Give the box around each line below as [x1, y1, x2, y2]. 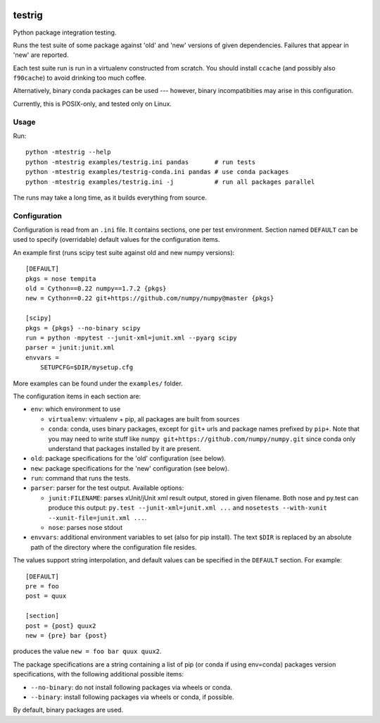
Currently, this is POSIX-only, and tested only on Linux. [13, 99, 172, 108]
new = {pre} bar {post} [25, 631, 108, 639]
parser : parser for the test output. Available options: [30, 483, 184, 493]
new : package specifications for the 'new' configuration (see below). [30, 464, 229, 472]
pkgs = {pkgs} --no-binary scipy [25, 324, 141, 332]
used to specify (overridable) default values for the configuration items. [13, 235, 220, 244]
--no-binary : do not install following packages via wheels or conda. [30, 683, 232, 691]
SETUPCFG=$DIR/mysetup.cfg [39, 364, 134, 371]
